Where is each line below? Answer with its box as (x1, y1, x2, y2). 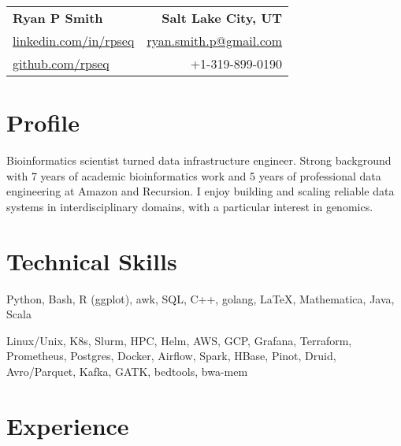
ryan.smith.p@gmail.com (147, 32, 283, 50)
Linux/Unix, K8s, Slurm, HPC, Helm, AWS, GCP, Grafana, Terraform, (6, 332, 352, 348)
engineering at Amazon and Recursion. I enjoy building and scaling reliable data (6, 183, 395, 199)
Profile (6, 106, 80, 139)
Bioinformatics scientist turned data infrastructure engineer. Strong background (6, 152, 392, 169)
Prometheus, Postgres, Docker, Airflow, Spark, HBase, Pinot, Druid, (6, 348, 336, 364)
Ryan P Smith (13, 9, 103, 27)
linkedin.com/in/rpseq (13, 32, 135, 50)
